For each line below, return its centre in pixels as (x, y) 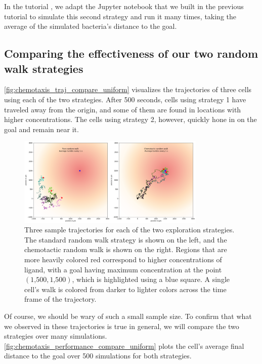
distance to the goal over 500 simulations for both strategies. (98, 356)
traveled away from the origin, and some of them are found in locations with (123, 109)
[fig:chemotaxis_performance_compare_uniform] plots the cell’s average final (124, 346)
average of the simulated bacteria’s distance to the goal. (91, 26)
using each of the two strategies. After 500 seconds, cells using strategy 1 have (125, 99)
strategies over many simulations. (56, 336)
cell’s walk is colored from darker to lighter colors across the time (125, 289)
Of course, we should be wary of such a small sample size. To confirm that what (128, 316)
